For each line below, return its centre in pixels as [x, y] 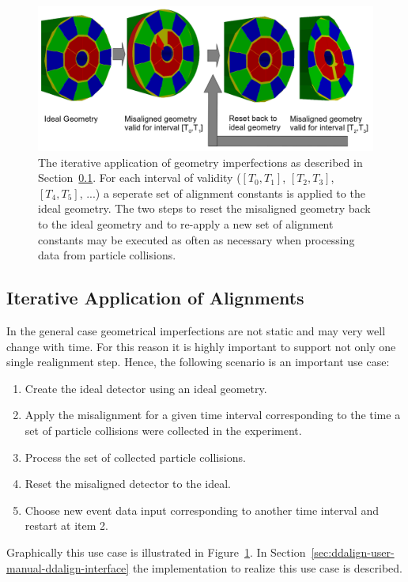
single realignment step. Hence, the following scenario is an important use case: [198, 362]
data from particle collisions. [107, 255]
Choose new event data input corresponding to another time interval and [202, 510]
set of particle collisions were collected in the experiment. [163, 430]
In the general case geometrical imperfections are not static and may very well [196, 330]
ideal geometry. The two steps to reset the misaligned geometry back [204, 208]
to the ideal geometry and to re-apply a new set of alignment [186, 223]
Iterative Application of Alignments [155, 298]
